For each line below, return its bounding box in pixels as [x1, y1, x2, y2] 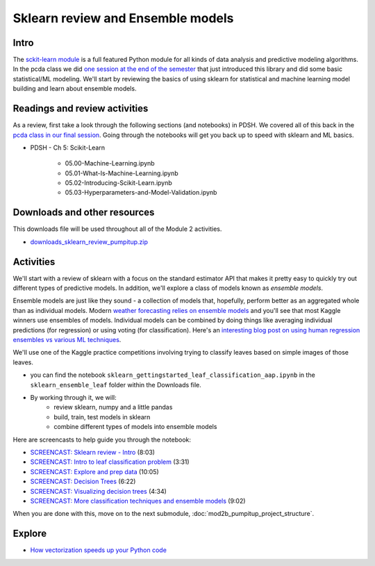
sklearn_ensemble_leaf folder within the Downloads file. [30, 380, 201, 389]
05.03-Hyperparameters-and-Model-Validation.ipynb [65, 188, 217, 197]
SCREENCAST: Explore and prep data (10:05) [30, 467, 159, 476]
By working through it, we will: [30, 393, 117, 401]
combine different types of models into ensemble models [53, 423, 217, 431]
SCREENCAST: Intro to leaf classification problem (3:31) [30, 458, 190, 466]
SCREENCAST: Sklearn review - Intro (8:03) [30, 448, 156, 456]
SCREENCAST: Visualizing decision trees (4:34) [30, 487, 167, 495]
